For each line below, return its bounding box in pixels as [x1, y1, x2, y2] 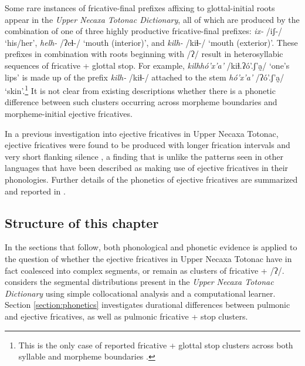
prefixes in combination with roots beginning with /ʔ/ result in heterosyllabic [5, 48, 283, 60]
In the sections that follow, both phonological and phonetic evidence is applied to [5, 241, 297, 253]
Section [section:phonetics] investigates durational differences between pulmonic [5, 298, 290, 311]
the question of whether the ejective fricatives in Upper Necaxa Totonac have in [5, 252, 292, 264]
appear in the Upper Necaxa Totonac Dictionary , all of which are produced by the [5, 13, 300, 25]
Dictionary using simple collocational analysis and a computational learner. [5, 287, 276, 299]
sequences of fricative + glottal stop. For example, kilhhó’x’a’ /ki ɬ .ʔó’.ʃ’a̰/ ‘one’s [5, 59, 290, 71]
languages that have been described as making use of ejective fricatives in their [5, 162, 289, 174]
